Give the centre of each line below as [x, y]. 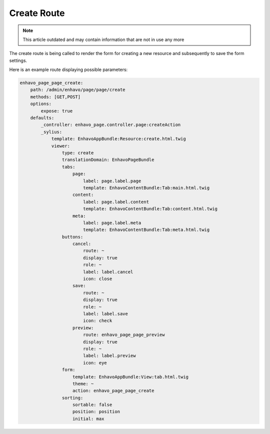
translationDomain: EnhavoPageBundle [108, 160]
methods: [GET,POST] [55, 97]
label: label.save [105, 313]
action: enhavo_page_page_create [113, 391]
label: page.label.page [112, 181]
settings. [18, 60]
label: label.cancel [108, 272]
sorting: [72, 398]
